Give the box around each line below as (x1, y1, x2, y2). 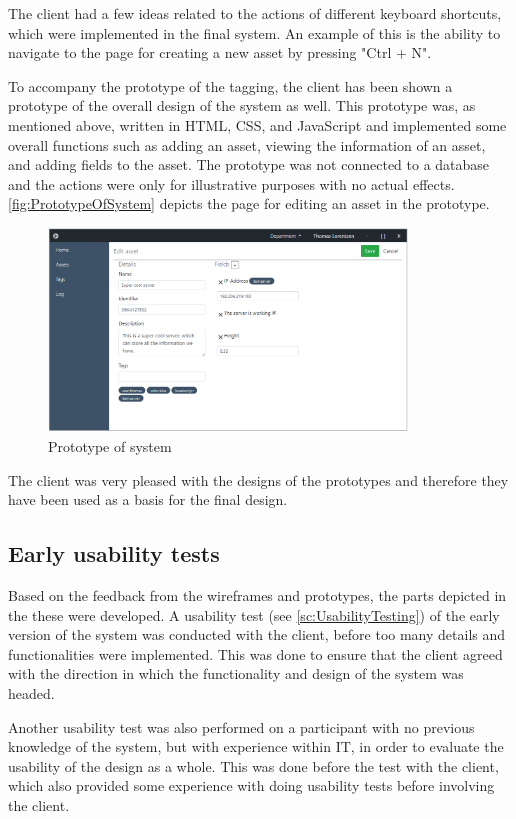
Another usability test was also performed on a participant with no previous (8, 716, 475, 737)
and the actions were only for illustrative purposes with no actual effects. (8, 173, 455, 194)
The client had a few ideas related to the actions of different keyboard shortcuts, (8, 3, 502, 23)
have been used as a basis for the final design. (8, 489, 288, 510)
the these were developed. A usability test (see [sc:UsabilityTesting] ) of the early (8, 604, 500, 625)
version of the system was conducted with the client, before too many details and (8, 624, 506, 645)
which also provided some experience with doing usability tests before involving (8, 775, 495, 796)
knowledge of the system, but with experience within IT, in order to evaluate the (8, 736, 504, 757)
